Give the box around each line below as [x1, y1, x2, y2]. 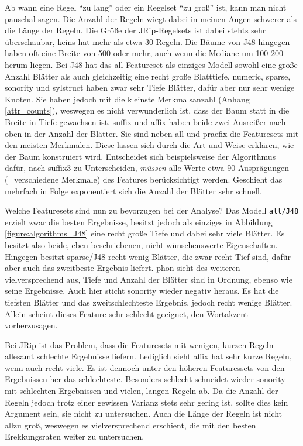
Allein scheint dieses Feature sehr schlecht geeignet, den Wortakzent [5, 307, 248, 320]
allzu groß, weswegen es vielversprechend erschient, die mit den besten [5, 418, 256, 431]
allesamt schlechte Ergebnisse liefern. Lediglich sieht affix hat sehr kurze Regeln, [5, 350, 292, 362]
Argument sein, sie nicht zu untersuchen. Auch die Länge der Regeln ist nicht [5, 407, 283, 420]
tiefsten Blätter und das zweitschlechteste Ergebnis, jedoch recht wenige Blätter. [5, 296, 292, 308]
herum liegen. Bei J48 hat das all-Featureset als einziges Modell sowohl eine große [5, 58, 298, 70]
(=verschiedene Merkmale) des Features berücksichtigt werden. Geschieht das [5, 173, 283, 185]
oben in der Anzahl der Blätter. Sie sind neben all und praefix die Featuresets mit [5, 127, 299, 139]
